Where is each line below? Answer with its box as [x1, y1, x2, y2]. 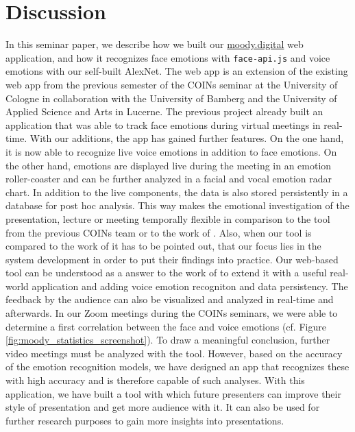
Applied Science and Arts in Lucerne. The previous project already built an [5, 104, 323, 119]
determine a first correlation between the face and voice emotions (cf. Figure [5, 319, 326, 333]
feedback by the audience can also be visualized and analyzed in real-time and [5, 292, 334, 307]
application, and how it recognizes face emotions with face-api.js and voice [5, 50, 330, 64]
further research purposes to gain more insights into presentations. [5, 413, 284, 427]
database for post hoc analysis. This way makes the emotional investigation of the [5, 198, 350, 213]
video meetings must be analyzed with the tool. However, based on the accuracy [5, 346, 343, 360]
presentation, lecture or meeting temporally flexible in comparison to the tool [5, 211, 330, 226]
